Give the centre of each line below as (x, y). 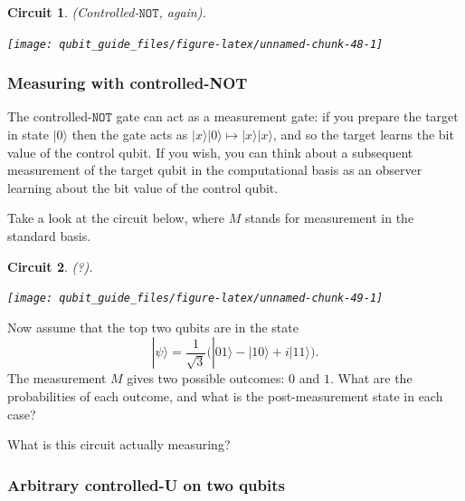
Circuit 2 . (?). (50, 266)
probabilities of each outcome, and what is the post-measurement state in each (225, 396)
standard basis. (49, 236)
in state (28, 135)
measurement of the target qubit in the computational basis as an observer (215, 170)
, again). (182, 12)
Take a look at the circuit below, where (116, 218)
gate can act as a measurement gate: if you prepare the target (287, 116)
